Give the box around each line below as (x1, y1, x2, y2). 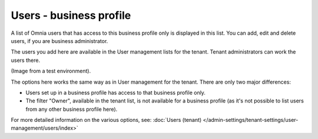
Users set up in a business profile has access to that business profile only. (25, 89, 206, 96)
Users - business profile (11, 9, 131, 22)
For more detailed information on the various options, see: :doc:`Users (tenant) (11, 117, 202, 124)
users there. (11, 57, 41, 64)
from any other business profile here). (25, 105, 118, 112)
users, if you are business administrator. (11, 37, 108, 44)
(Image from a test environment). (11, 68, 91, 75)
